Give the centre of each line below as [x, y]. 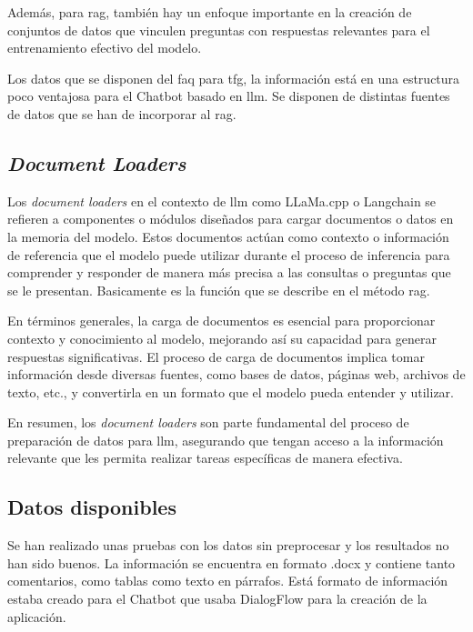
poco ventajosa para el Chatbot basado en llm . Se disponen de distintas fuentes [229, 96]
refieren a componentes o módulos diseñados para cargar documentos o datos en [231, 219]
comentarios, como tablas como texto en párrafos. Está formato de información [228, 581]
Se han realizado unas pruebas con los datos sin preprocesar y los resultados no [228, 545]
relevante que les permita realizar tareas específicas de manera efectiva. [205, 458]
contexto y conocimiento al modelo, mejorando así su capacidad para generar [222, 338]
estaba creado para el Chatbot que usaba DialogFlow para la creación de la [217, 599]
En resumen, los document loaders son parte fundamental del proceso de [208, 422]
